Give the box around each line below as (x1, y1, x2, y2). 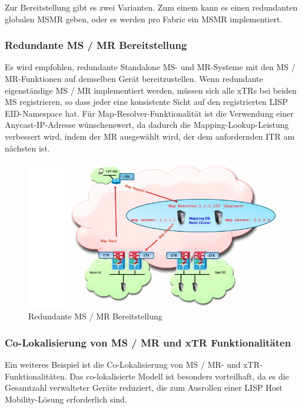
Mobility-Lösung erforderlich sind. (5, 392, 127, 405)
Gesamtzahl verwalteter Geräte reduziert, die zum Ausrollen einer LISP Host (5, 381, 283, 394)
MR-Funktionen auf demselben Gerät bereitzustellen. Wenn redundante (5, 72, 263, 84)
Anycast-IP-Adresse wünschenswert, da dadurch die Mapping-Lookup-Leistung (5, 118, 289, 131)
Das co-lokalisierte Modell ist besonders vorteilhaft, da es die (69, 370, 289, 382)
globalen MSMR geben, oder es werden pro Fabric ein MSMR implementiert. (5, 12, 283, 25)
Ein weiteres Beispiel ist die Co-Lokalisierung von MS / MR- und (5, 358, 241, 370)
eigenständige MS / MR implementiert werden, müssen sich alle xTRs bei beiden (5, 84, 297, 96)
